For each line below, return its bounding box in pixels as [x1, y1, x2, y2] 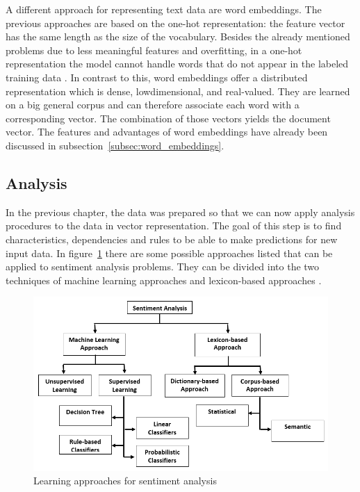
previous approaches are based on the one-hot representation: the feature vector [6, 15, 345, 30]
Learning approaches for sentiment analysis [33, 473, 217, 488]
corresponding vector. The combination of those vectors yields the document [6, 110, 331, 125]
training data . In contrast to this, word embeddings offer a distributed [6, 69, 308, 84]
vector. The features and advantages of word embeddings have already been [6, 124, 328, 139]
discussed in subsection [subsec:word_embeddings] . [6, 138, 224, 152]
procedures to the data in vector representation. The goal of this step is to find [6, 218, 342, 233]
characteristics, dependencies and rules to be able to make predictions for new [6, 231, 338, 246]
